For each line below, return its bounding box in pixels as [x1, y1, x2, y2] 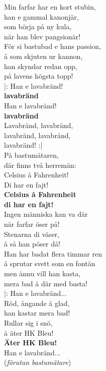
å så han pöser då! [4, 238, 60, 249]
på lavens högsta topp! [4, 71, 73, 81]
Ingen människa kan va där [4, 209, 88, 219]
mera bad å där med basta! [4, 278, 87, 288]
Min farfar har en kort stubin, [4, 2, 96, 12]
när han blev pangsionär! [4, 31, 81, 41]
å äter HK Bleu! [4, 327, 54, 338]
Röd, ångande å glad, [4, 297, 70, 308]
